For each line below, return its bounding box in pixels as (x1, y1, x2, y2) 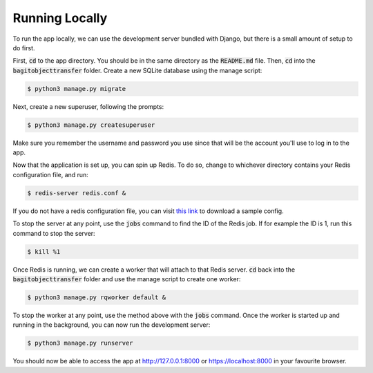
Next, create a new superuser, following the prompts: (12, 102, 164, 110)
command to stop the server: (12, 229, 96, 237)
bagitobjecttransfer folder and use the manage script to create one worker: (12, 274, 241, 283)
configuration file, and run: (12, 170, 89, 179)
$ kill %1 (27, 248, 61, 255)
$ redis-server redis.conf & (27, 189, 126, 196)
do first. (12, 43, 35, 52)
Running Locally (12, 10, 108, 26)
